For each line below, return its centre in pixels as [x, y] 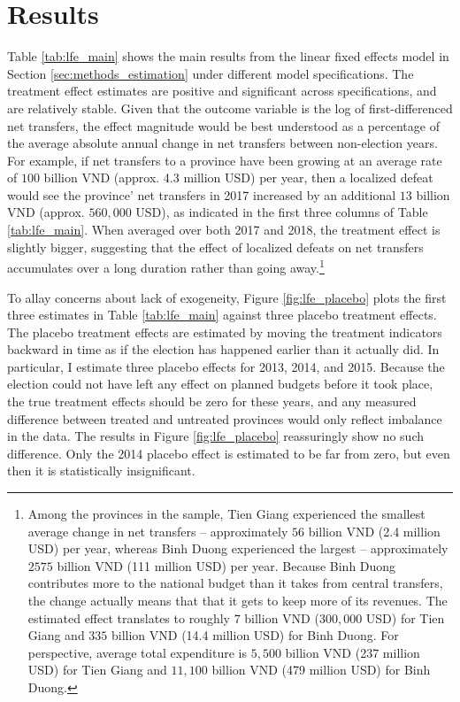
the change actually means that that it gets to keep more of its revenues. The [238, 600]
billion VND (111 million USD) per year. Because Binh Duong [226, 565]
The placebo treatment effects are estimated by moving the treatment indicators [225, 332]
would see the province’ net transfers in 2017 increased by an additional [202, 194]
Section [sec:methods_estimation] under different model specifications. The [211, 73]
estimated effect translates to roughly [129, 617]
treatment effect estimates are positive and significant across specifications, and [222, 91]
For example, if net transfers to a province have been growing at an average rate [225, 160]
